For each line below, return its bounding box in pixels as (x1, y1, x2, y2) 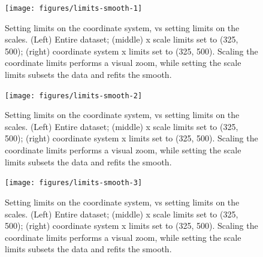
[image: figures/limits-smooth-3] (5, 179, 143, 188)
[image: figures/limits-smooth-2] (5, 91, 143, 100)
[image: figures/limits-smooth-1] (5, 4, 143, 13)
